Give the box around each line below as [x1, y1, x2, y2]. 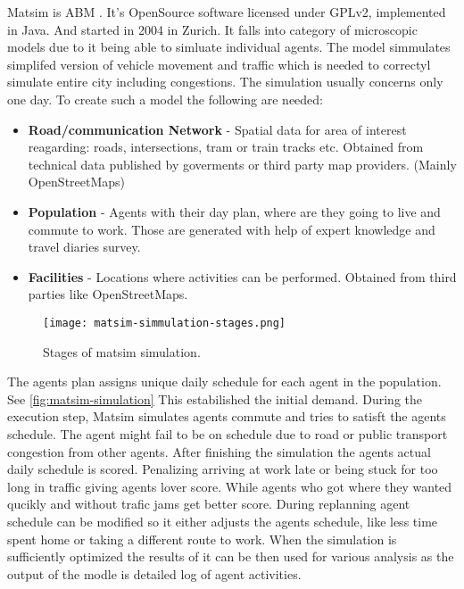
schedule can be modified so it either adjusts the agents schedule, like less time [7, 511, 438, 530]
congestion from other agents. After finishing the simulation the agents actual [7, 442, 431, 460]
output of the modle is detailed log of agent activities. [7, 564, 302, 583]
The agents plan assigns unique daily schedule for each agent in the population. [7, 372, 442, 391]
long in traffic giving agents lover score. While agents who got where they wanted [7, 477, 452, 495]
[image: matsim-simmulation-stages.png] [43, 316, 286, 329]
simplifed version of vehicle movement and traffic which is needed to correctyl [7, 54, 431, 73]
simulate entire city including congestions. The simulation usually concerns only [7, 72, 443, 91]
